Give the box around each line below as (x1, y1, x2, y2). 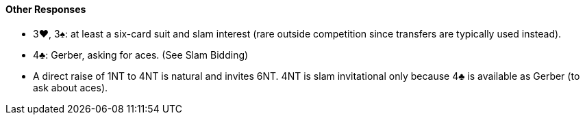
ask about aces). (33, 81, 108, 93)
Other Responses (5, 3, 86, 15)
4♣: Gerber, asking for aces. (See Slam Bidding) (33, 48, 249, 61)
